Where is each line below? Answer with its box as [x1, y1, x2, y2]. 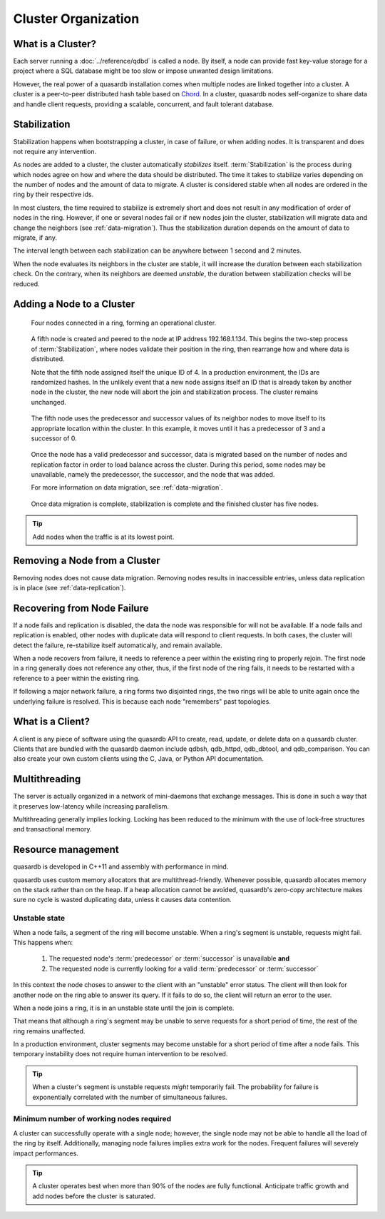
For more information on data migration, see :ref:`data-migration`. [31, 483, 224, 492]
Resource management [13, 844, 119, 856]
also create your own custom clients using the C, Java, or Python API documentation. [13, 754, 264, 763]
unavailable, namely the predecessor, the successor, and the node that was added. [31, 470, 275, 479]
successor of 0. [31, 434, 78, 442]
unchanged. [31, 398, 67, 406]
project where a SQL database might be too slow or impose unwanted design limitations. [13, 66, 274, 75]
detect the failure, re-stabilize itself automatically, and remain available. [13, 641, 222, 649]
